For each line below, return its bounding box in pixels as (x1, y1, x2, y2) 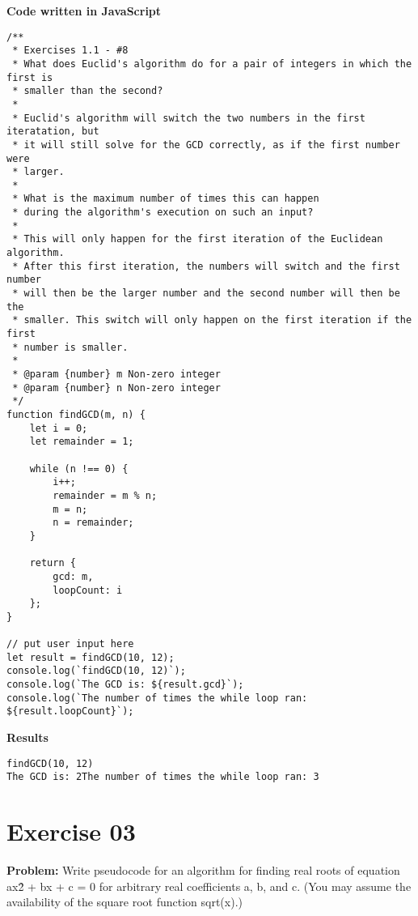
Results (6, 729, 49, 746)
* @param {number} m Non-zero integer (12, 369, 221, 380)
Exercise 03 (6, 815, 136, 848)
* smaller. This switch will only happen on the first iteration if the (12, 314, 412, 326)
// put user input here (6, 638, 134, 650)
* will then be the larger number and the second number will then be (12, 288, 400, 300)
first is (6, 71, 53, 83)
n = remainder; (53, 517, 134, 529)
